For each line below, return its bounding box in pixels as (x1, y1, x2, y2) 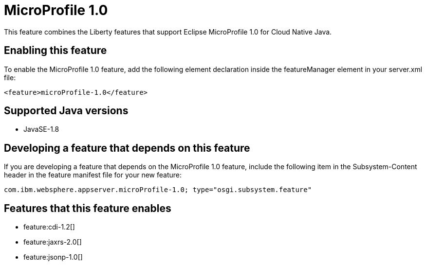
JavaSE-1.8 (23, 125, 59, 134)
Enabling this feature (4, 44, 107, 57)
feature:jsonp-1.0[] (23, 253, 83, 262)
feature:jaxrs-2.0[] (23, 238, 82, 247)
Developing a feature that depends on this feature (4, 141, 250, 154)
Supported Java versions (4, 105, 129, 117)
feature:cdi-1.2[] (23, 223, 75, 231)
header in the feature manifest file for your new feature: (4, 171, 182, 179)
